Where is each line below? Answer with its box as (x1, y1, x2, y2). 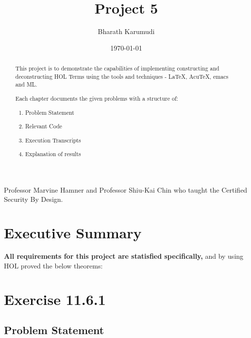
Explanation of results (25, 150, 81, 158)
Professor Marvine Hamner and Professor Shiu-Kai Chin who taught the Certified (4, 184, 248, 195)
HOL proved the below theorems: (4, 260, 103, 270)
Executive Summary (4, 223, 142, 243)
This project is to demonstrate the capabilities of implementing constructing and (15, 64, 219, 72)
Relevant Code (25, 122, 62, 130)
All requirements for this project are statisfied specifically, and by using (4, 251, 244, 261)
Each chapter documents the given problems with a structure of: (15, 94, 178, 102)
